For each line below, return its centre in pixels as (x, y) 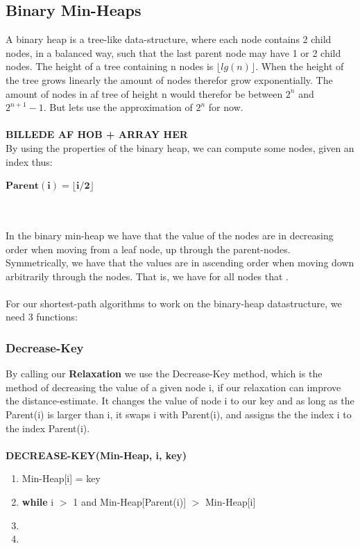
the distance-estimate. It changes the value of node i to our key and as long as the (180, 401)
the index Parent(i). (48, 428)
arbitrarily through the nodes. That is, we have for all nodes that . (147, 276)
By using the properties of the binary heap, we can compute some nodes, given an (180, 147)
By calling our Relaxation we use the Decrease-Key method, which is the (164, 374)
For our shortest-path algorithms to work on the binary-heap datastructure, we (174, 303)
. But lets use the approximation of (118, 107)
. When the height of (300, 66)
